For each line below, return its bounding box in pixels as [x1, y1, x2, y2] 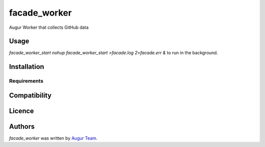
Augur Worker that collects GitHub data [9, 24, 89, 30]
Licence [9, 106, 34, 115]
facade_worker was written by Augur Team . [9, 135, 98, 141]
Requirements [9, 78, 44, 84]
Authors [9, 122, 35, 130]
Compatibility [9, 91, 52, 100]
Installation [9, 63, 44, 71]
